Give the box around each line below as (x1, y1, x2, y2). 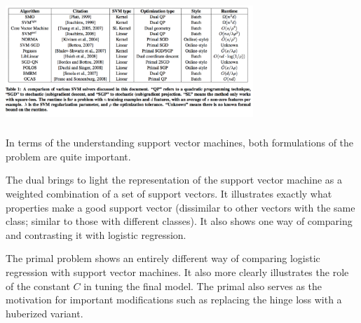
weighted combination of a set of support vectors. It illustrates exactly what (6, 186, 332, 201)
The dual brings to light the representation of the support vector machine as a (6, 172, 343, 187)
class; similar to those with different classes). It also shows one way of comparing (6, 214, 353, 228)
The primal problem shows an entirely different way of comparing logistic (6, 251, 320, 266)
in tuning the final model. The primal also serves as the (83, 278, 322, 293)
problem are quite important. (6, 149, 131, 163)
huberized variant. (6, 305, 83, 320)
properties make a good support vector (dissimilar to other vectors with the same (6, 200, 355, 214)
